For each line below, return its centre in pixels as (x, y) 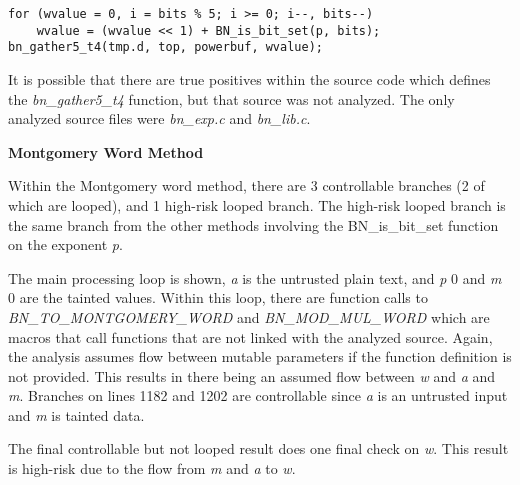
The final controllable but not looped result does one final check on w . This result (258, 448)
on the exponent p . (65, 244)
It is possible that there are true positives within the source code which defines (249, 78)
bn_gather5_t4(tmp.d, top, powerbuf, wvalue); (165, 47)
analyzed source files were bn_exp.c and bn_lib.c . (159, 118)
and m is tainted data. (76, 414)
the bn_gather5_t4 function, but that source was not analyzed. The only (231, 98)
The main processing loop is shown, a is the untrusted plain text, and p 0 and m (255, 277)
